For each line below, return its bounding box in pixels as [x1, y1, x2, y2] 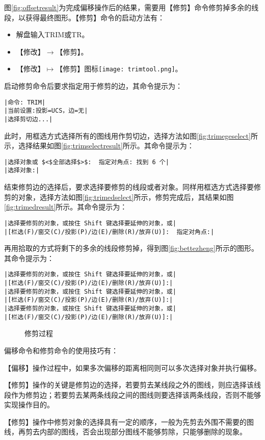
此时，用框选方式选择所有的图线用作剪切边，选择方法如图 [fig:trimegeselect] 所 [4, 130, 258, 141]
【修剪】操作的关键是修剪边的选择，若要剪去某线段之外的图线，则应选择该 [4, 379, 254, 390]
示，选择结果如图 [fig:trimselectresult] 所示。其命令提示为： [4, 140, 194, 151]
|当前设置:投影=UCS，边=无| [4, 107, 88, 115]
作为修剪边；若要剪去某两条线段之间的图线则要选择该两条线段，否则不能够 [11, 389, 261, 400]
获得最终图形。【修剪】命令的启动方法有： [25, 12, 165, 22]
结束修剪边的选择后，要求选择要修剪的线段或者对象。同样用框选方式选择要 [4, 182, 254, 192]
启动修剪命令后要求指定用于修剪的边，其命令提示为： [4, 81, 182, 91]
